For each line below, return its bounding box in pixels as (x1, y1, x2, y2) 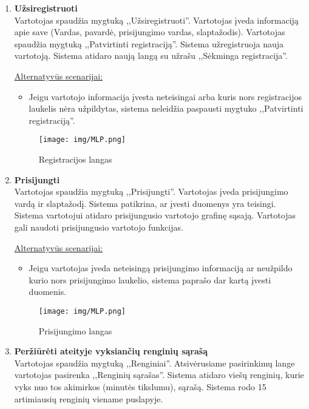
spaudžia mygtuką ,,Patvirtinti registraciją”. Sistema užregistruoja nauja (14, 37, 284, 50)
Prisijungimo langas (38, 324, 112, 337)
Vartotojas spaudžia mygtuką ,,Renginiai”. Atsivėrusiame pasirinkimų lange (14, 356, 295, 369)
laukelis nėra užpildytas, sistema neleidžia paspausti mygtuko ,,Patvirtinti (29, 102, 304, 115)
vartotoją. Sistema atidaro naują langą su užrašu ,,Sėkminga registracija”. (14, 49, 288, 62)
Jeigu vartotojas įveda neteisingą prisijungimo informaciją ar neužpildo (29, 262, 293, 274)
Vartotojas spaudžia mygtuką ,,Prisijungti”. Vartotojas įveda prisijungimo (14, 185, 288, 198)
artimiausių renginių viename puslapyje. (14, 392, 163, 405)
